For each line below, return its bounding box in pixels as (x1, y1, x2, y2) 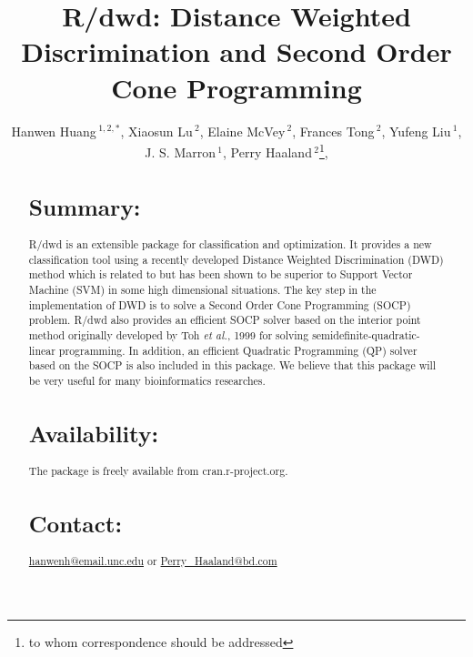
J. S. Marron (145, 142, 216, 161)
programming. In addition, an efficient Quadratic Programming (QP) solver (58, 342, 418, 358)
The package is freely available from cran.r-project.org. (28, 463, 288, 479)
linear (28, 342, 55, 358)
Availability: (28, 417, 159, 449)
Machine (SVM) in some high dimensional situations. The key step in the (28, 281, 377, 297)
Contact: (28, 508, 123, 539)
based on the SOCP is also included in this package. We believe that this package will (28, 358, 437, 373)
